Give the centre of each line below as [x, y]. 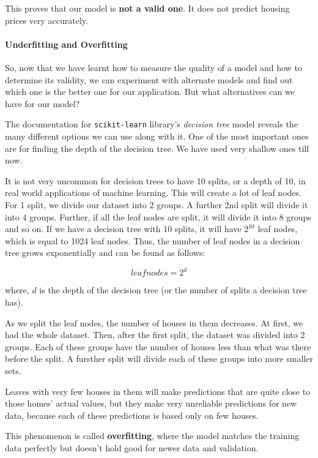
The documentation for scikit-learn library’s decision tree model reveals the [151, 124]
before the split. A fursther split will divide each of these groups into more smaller [159, 359]
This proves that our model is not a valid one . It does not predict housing [147, 8]
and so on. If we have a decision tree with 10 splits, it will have [123, 229]
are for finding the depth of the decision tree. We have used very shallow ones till [157, 148]
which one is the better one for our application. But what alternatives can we [150, 92]
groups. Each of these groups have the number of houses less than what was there [158, 346]
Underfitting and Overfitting [66, 44]
